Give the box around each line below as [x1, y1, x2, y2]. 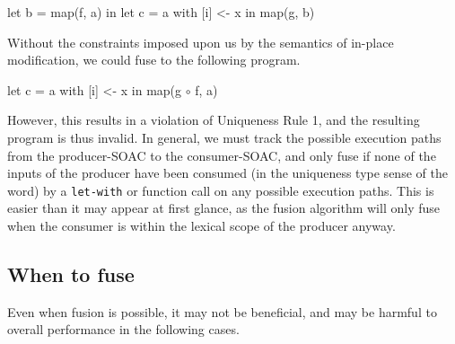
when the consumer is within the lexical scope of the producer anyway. [7, 216, 396, 234]
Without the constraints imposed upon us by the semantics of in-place [7, 32, 394, 51]
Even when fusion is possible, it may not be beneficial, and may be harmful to [7, 302, 437, 321]
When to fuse [7, 260, 135, 287]
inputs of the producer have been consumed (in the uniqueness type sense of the [7, 163, 448, 182]
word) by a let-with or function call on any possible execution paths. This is [7, 181, 434, 199]
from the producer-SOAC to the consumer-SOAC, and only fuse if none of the [7, 146, 436, 164]
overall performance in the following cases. [7, 320, 240, 339]
